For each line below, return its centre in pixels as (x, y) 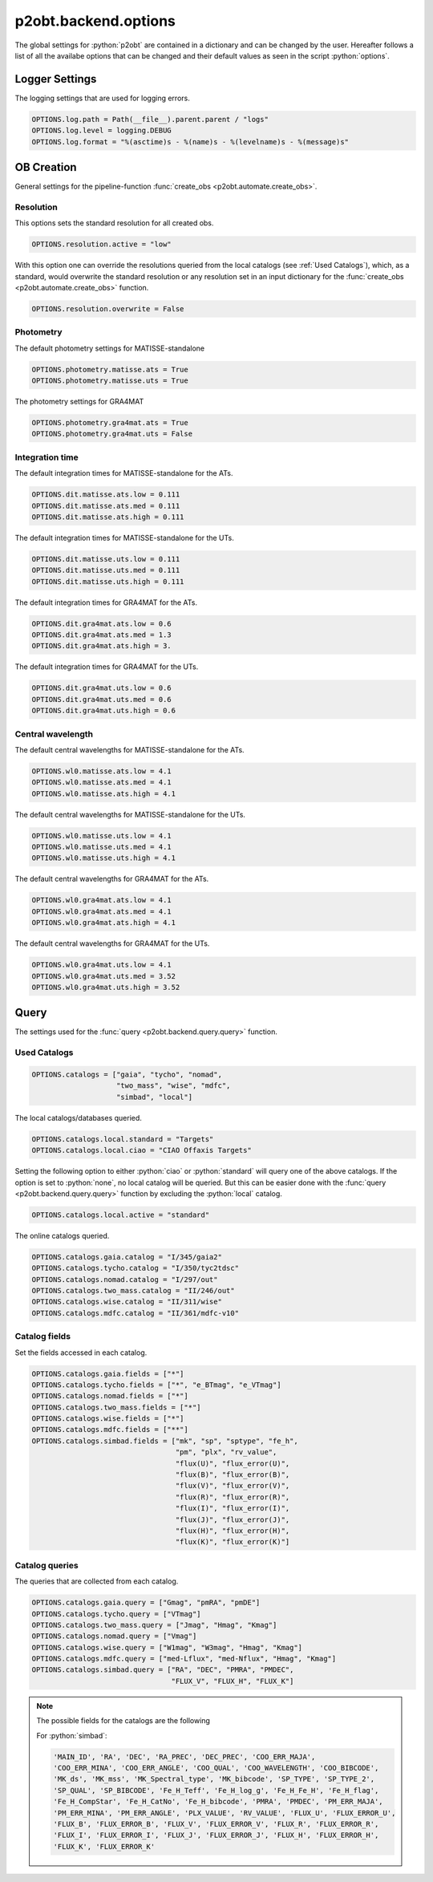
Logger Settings (56, 79)
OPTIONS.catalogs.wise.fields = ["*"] (108, 1419)
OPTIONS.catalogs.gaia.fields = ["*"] (108, 1373)
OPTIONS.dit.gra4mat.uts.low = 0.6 (101, 688)
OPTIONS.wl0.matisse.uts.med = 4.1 (101, 847)
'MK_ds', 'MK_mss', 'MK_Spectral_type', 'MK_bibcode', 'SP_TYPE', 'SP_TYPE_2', (214, 1779)
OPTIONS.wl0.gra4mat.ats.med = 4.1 (101, 911)
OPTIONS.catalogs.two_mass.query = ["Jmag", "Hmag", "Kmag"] (154, 1625)
